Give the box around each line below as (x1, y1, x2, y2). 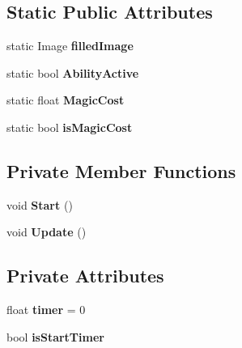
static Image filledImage (6, 37, 134, 54)
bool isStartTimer (6, 328, 104, 345)
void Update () (6, 223, 87, 240)
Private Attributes (6, 263, 164, 288)
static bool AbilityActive (6, 64, 139, 81)
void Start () (6, 196, 73, 213)
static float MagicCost (6, 91, 125, 108)
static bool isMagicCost (6, 118, 133, 135)
